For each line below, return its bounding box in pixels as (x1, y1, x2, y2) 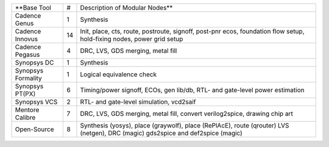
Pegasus (15, 51, 40, 59)
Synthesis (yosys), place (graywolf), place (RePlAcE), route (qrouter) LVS (80, 121, 289, 129)
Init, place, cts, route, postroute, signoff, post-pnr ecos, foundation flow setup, (80, 27, 305, 35)
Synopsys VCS (15, 98, 58, 106)
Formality (15, 74, 42, 82)
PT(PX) (15, 90, 36, 98)
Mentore (15, 106, 40, 114)
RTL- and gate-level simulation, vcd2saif (80, 98, 196, 106)
